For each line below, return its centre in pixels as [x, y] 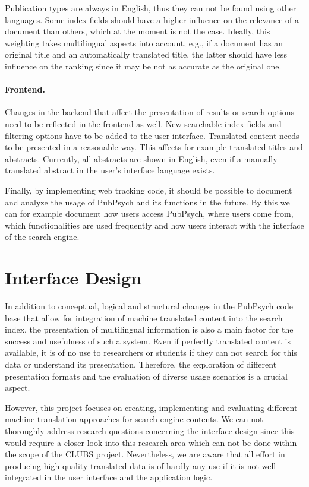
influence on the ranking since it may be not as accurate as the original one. [143, 66]
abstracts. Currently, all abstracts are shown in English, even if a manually [141, 158]
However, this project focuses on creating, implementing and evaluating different [151, 407]
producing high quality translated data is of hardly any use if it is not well [141, 465]
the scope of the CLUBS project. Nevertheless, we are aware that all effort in [145, 454]
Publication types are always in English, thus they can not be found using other [151, 8]
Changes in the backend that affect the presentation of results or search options [150, 112]
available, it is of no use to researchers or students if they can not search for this [151, 352]
